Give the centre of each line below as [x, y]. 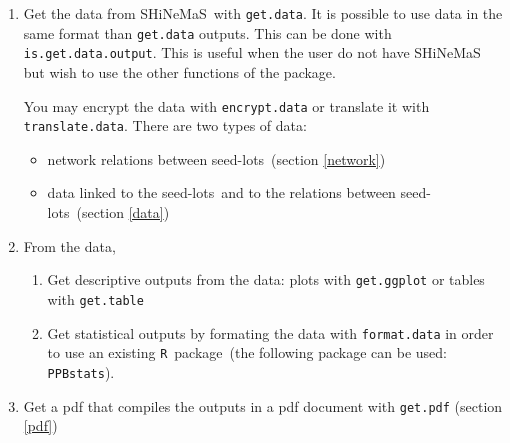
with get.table [95, 298]
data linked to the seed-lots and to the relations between [221, 192]
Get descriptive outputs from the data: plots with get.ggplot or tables [266, 279]
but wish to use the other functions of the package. [179, 71]
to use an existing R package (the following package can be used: [247, 352]
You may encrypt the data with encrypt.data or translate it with [226, 105]
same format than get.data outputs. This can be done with [207, 32]
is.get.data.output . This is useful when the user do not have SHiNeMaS [252, 52]
